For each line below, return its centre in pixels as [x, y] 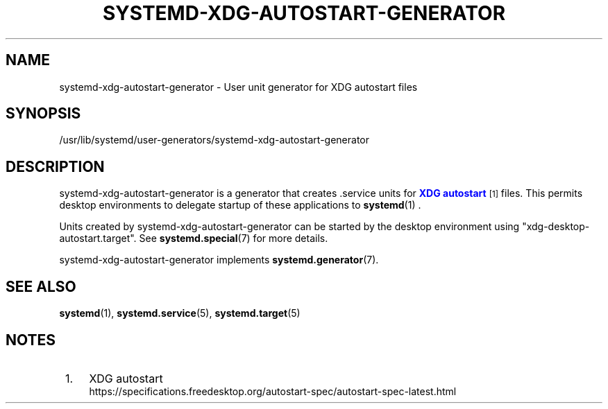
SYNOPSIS [43, 114]
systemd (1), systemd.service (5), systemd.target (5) [180, 313]
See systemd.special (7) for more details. [234, 238]
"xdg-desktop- [556, 227]
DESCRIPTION [55, 166]
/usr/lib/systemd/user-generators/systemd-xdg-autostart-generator [214, 140]
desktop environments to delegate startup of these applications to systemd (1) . [240, 205]
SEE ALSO [41, 286]
